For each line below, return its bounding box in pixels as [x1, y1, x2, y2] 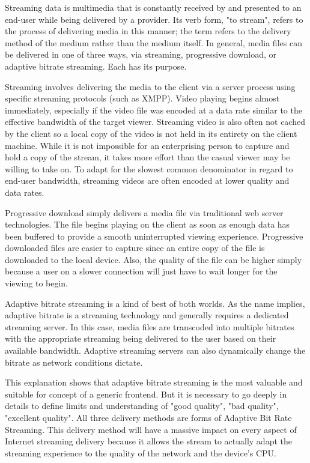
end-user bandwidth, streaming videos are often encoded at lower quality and [5, 174, 290, 187]
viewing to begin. [5, 277, 68, 289]
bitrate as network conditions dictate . [5, 356, 143, 368]
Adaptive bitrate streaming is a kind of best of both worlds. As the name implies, [5, 297, 305, 309]
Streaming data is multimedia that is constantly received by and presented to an [5, 1, 302, 13]
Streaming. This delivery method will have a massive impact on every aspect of [5, 423, 297, 435]
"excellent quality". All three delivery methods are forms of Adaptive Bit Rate [5, 411, 292, 423]
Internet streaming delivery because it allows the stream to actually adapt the [5, 435, 292, 447]
